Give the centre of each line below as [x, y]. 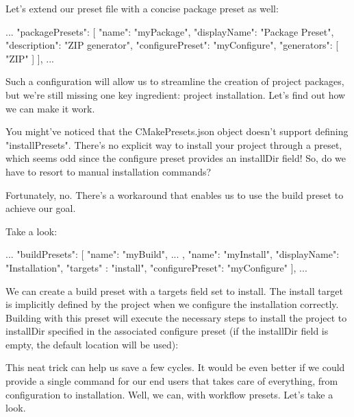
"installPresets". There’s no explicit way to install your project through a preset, [174, 144]
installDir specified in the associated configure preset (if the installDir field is [167, 331]
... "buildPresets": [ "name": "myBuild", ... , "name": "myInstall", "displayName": [173, 254]
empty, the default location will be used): [92, 344]
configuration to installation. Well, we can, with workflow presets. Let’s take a [169, 394]
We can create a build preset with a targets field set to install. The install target [174, 290]
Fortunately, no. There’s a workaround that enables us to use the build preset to [175, 194]
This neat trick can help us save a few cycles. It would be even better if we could [175, 367]
